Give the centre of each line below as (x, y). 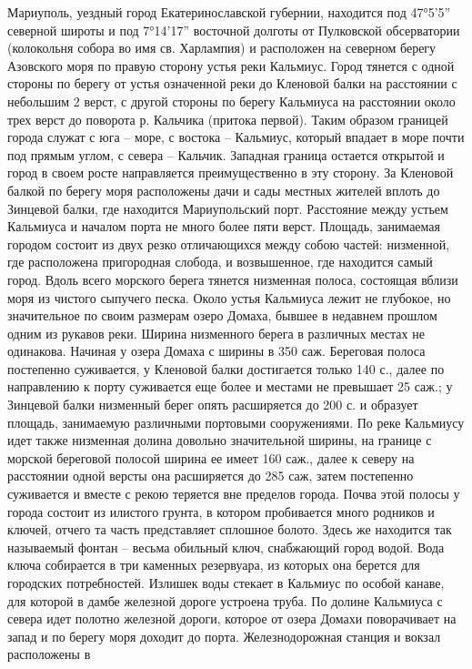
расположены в (49, 654)
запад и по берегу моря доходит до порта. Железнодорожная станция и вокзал (224, 636)
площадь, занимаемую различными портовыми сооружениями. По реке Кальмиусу (236, 422)
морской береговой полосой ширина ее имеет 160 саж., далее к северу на (211, 457)
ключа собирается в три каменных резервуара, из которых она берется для (214, 565)
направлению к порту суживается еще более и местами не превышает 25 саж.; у (230, 386)
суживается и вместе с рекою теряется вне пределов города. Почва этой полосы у (234, 494)
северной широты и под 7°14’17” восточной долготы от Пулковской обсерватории (234, 30)
